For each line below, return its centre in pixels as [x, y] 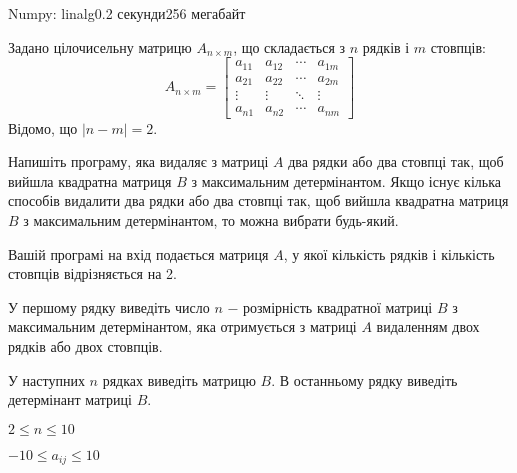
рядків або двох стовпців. [85, 346]
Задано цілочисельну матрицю [100, 46]
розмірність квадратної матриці [338, 306]
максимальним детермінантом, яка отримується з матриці [182, 326]
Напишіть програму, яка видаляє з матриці [138, 161]
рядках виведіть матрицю [179, 379]
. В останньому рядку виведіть [364, 379]
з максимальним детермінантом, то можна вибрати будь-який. [211, 220]
